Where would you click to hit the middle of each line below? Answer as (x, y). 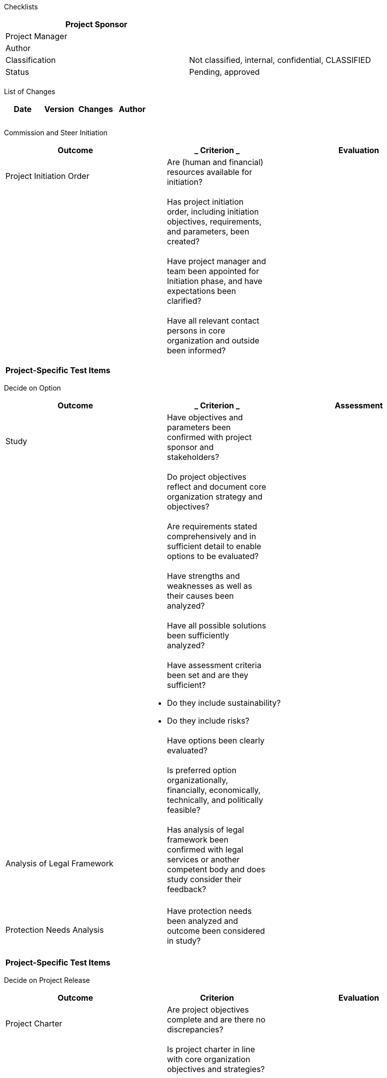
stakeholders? (193, 457)
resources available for (209, 172)
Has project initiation (205, 202)
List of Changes (30, 91)
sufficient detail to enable (214, 546)
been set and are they (207, 675)
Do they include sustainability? (224, 703)
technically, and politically (215, 800)
